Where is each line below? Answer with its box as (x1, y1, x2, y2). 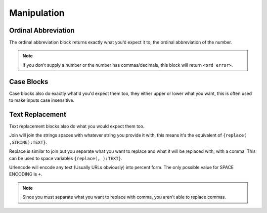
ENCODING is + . (9, 171, 42, 177)
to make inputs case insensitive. (9, 97, 75, 103)
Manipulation (9, 7, 65, 18)
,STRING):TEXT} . (9, 139, 47, 145)
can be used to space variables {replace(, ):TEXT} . (9, 155, 123, 161)
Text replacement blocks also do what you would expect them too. (9, 124, 145, 129)
